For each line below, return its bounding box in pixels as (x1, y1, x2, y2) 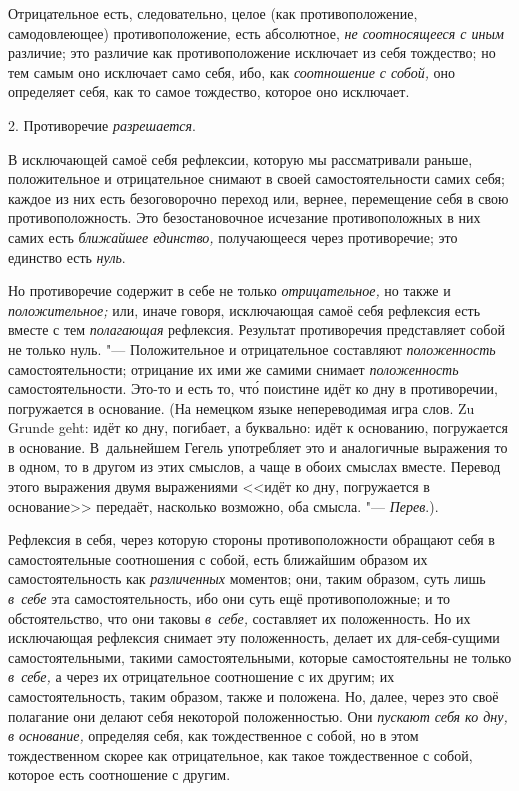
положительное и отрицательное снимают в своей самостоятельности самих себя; (8, 168, 505, 189)
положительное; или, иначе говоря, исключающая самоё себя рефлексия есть (8, 299, 481, 320)
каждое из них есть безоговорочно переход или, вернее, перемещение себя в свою (8, 187, 509, 208)
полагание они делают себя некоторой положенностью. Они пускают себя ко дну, (8, 705, 508, 726)
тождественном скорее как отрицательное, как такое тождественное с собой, (8, 744, 473, 765)
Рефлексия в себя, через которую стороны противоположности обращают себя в (8, 529, 495, 550)
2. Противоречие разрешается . (8, 114, 196, 135)
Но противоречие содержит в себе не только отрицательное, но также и (8, 280, 451, 301)
